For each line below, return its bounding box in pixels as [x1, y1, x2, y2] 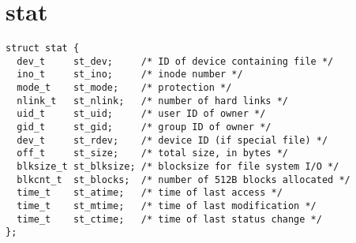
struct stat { [6, 43, 80, 54]
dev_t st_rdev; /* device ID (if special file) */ [17, 134, 328, 146]
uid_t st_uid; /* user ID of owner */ [17, 108, 266, 120]
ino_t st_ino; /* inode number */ [17, 69, 243, 80]
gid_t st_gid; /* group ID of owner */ [17, 121, 272, 133]
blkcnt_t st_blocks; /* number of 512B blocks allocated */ [17, 174, 350, 185]
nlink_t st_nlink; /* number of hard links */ [17, 95, 288, 107]
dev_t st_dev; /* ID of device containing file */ [17, 55, 334, 67]
